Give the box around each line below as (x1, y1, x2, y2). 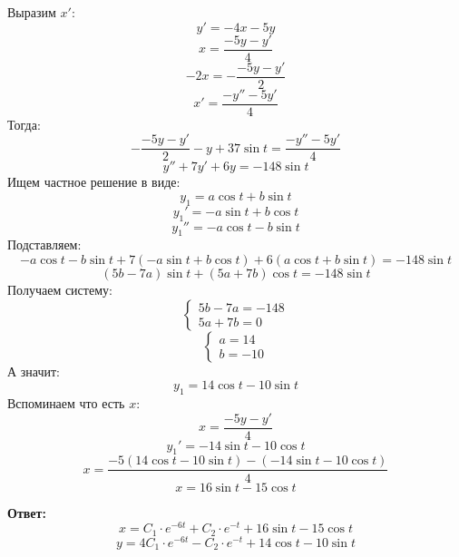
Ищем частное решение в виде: (7, 172, 181, 191)
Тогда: (7, 114, 41, 133)
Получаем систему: (7, 280, 112, 299)
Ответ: (7, 503, 46, 522)
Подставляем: (7, 235, 82, 254)
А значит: (7, 361, 60, 380)
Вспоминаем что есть (7, 394, 125, 412)
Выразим (7, 3, 56, 21)
